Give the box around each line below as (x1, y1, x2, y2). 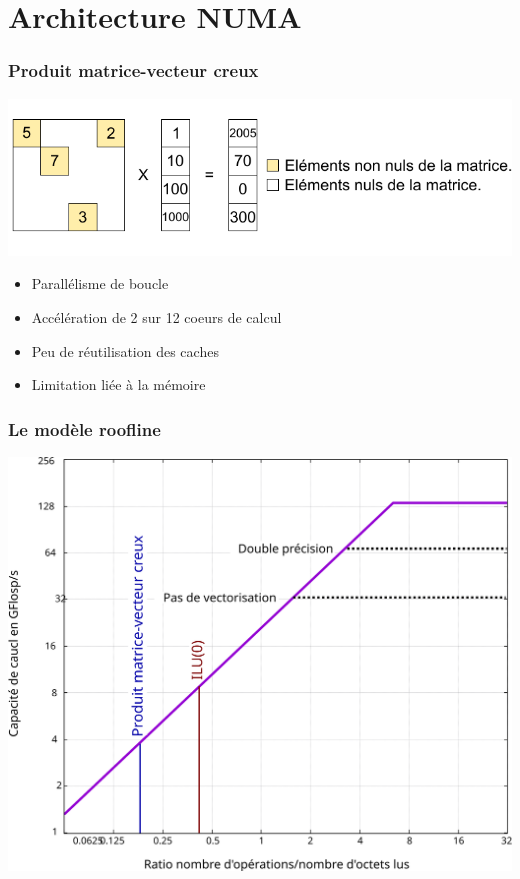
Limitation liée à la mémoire (31, 374, 206, 395)
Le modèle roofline (8, 416, 161, 441)
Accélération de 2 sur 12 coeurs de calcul (31, 307, 282, 328)
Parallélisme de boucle (31, 273, 169, 294)
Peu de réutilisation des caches (31, 340, 219, 361)
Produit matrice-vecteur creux (8, 58, 259, 83)
